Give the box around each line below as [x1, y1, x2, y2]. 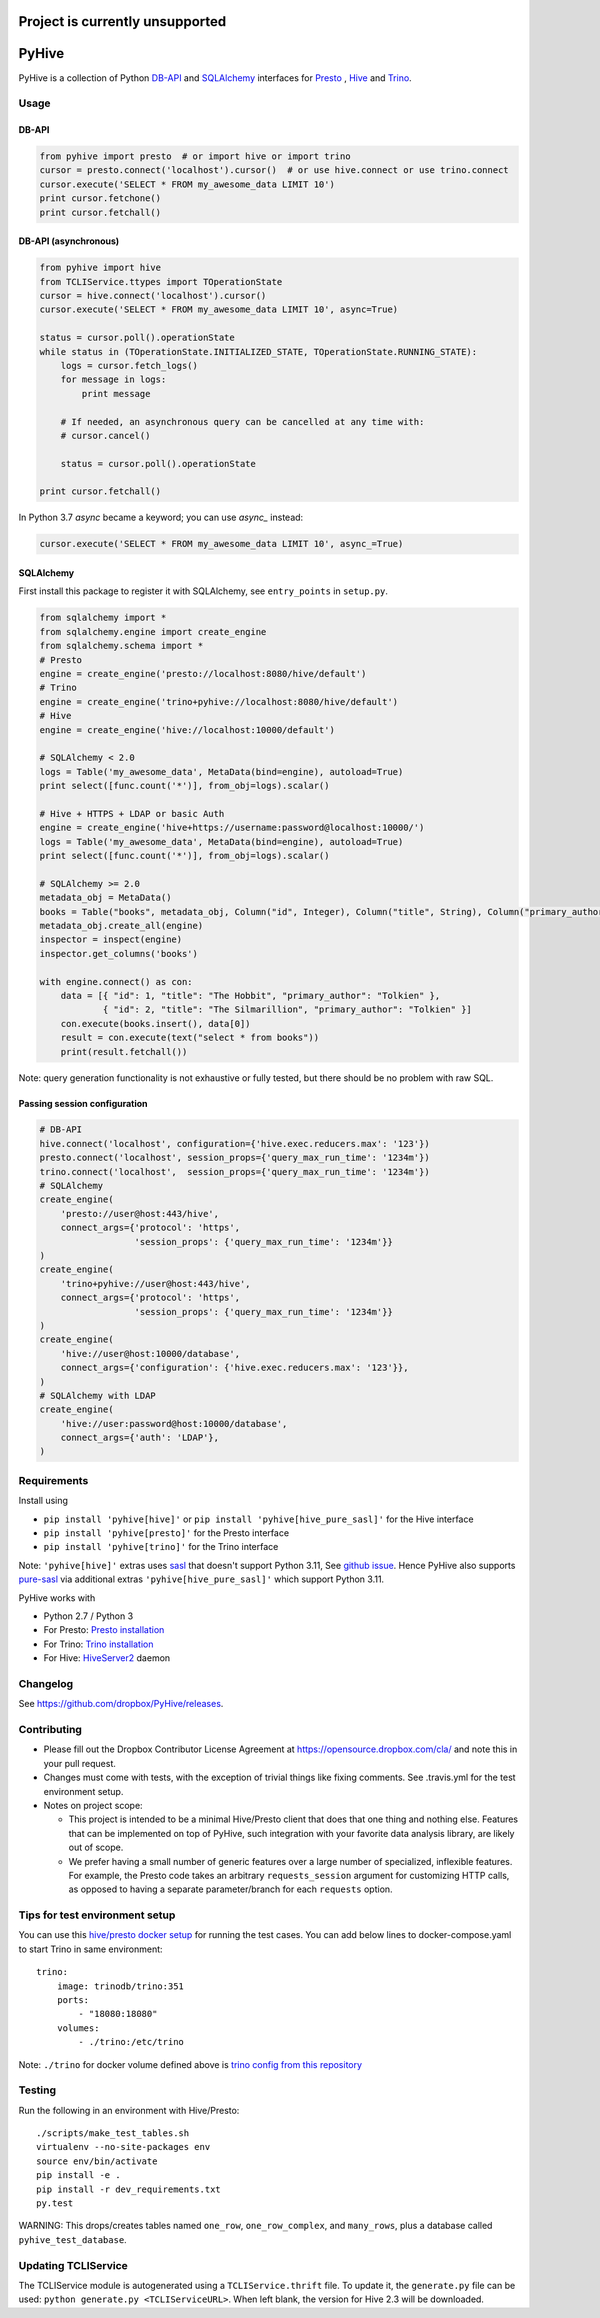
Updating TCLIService [18, 2258, 129, 2272]
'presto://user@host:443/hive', [60, 1208, 220, 1219]
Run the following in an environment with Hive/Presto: [18, 2104, 240, 2116]
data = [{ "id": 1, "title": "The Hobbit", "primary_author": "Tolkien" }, [60, 990, 441, 1001]
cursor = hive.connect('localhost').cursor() [39, 290, 267, 301]
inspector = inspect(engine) [39, 934, 183, 945]
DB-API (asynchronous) [18, 235, 120, 247]
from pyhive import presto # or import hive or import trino [39, 151, 351, 162]
